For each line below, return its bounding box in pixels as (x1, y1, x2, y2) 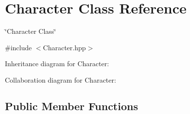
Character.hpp (43, 42, 86, 52)
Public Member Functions (5, 98, 138, 113)
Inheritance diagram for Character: (5, 58, 109, 69)
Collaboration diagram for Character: (5, 74, 116, 85)
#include (5, 42, 32, 52)
